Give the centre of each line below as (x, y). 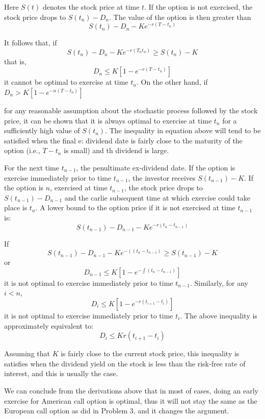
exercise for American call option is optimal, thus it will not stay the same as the (131, 400)
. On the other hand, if (172, 82)
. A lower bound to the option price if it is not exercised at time (135, 207)
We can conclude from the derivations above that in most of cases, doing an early (131, 390)
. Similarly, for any (219, 282)
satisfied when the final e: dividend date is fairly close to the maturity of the (123, 140)
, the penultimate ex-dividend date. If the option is (156, 167)
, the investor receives (162, 177)
